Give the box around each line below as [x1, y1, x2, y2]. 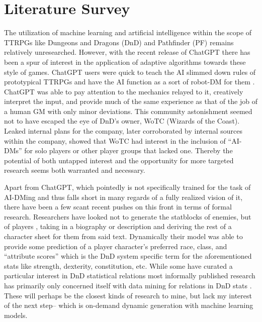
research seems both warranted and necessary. [4, 165, 145, 175]
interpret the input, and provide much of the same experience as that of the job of [4, 96, 257, 106]
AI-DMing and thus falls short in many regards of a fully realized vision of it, [4, 191, 243, 202]
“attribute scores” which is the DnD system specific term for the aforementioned [4, 251, 252, 261]
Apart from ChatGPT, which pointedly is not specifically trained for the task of [4, 182, 251, 192]
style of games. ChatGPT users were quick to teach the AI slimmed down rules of [4, 66, 256, 77]
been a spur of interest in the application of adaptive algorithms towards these [4, 56, 246, 67]
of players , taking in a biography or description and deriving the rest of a [4, 221, 232, 232]
